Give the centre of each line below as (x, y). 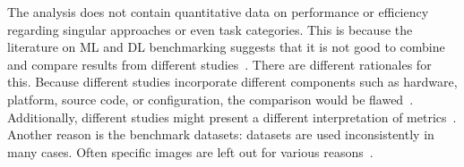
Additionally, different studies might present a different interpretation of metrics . (232, 117)
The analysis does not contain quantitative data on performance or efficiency (218, 12)
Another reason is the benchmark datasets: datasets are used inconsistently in (221, 134)
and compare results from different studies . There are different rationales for (219, 64)
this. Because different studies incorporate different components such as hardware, (232, 82)
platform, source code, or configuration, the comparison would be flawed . (211, 99)
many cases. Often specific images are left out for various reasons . (190, 151)
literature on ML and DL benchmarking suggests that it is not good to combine (226, 47)
